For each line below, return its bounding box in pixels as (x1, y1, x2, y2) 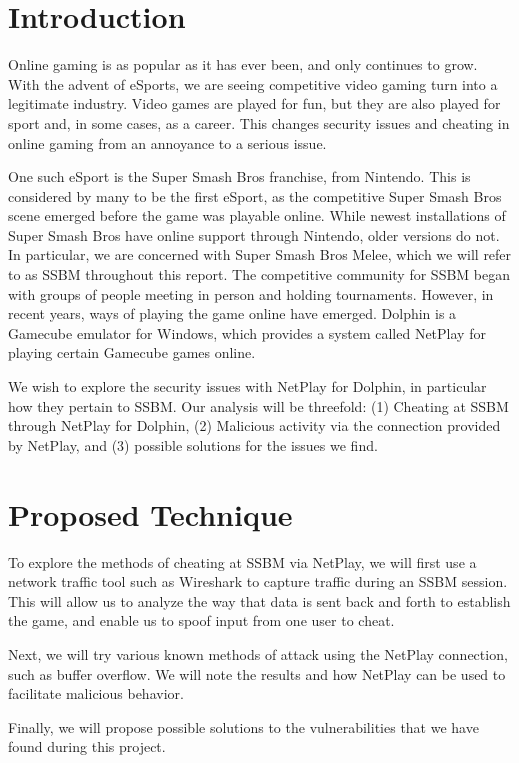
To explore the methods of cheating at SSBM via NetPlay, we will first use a (8, 551, 477, 572)
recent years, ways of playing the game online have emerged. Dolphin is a (8, 303, 457, 324)
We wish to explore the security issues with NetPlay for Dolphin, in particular (8, 376, 487, 397)
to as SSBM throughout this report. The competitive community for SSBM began (8, 264, 511, 285)
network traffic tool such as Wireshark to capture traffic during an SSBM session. (8, 571, 508, 592)
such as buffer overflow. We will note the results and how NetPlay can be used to (8, 663, 506, 684)
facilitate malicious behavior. (8, 683, 184, 704)
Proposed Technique (8, 493, 293, 534)
